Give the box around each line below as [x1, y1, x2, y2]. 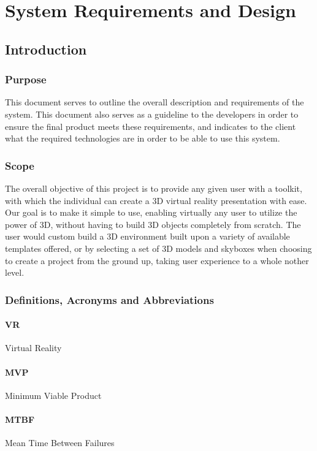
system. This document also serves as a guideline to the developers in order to [5, 107, 299, 120]
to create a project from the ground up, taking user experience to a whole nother [5, 254, 309, 267]
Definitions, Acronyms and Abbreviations [5, 292, 214, 307]
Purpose [5, 72, 47, 87]
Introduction [5, 39, 87, 58]
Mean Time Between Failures [5, 436, 115, 449]
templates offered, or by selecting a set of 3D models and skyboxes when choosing [5, 241, 312, 254]
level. [5, 266, 25, 279]
